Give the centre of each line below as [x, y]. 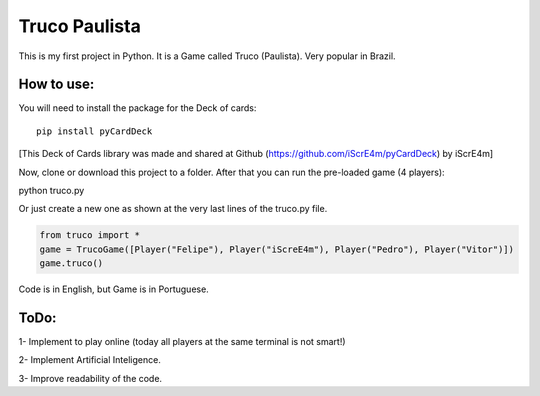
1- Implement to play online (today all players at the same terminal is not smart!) [182, 342]
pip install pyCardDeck [94, 131]
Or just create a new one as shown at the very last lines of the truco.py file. [173, 209]
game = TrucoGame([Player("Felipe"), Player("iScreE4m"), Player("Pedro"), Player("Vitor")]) [277, 249]
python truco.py [51, 191]
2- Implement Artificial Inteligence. [90, 360]
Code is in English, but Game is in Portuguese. [113, 289]
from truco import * [89, 235]
